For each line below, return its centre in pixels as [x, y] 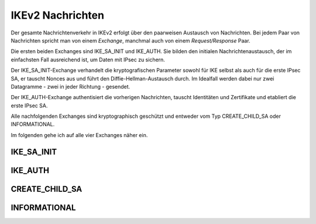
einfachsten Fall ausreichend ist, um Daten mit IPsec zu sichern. [88, 60]
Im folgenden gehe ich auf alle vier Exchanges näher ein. [79, 135]
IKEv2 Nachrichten [58, 15]
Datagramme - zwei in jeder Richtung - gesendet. [71, 86]
